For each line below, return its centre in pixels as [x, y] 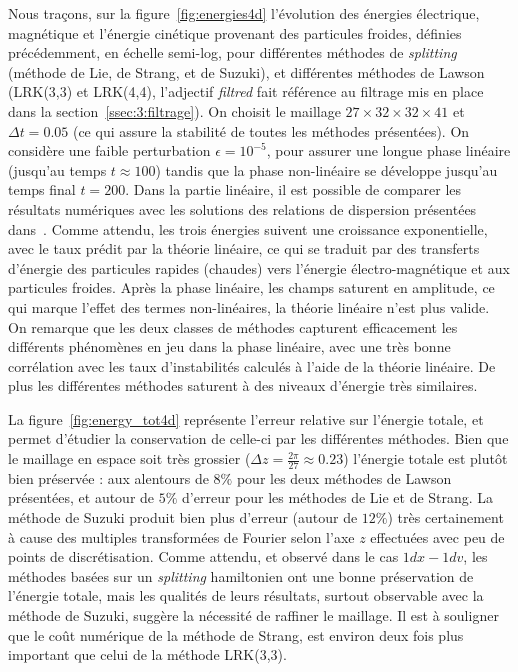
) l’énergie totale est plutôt [425, 458]
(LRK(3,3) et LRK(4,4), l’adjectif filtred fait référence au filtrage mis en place [246, 91]
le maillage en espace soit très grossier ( [129, 458]
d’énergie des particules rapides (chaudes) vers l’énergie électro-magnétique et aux [259, 267]
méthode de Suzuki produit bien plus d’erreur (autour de [183, 517]
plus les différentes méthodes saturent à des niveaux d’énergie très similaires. [243, 385]
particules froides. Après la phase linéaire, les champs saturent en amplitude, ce [251, 287]
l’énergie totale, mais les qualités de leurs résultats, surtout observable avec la [246, 595]
